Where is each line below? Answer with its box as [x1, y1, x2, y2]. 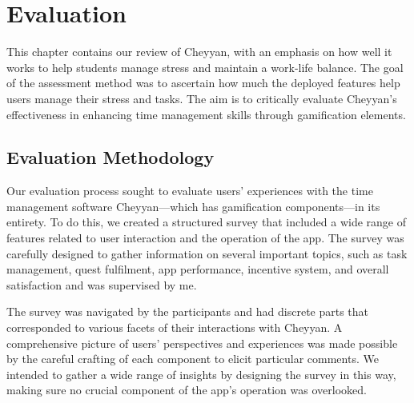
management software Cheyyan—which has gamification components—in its [6, 198, 380, 214]
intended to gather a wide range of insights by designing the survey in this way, [6, 365, 396, 382]
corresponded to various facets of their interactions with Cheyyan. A [6, 319, 343, 336]
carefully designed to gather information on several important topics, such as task [6, 245, 408, 261]
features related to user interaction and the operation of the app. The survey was [6, 229, 404, 246]
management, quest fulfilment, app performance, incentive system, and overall [6, 261, 389, 277]
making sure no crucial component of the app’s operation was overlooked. [6, 381, 367, 398]
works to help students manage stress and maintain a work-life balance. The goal [6, 58, 404, 75]
